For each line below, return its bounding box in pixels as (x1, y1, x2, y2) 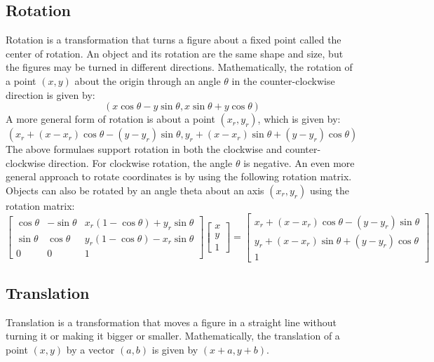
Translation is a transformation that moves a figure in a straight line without (6, 314, 337, 329)
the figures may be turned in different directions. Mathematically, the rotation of (6, 60, 353, 74)
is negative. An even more (243, 155, 355, 170)
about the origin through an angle (74, 73, 221, 88)
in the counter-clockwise (231, 73, 335, 88)
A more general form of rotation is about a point (6, 112, 215, 126)
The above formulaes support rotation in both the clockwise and (6, 142, 283, 156)
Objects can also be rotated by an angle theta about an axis (6, 182, 264, 197)
